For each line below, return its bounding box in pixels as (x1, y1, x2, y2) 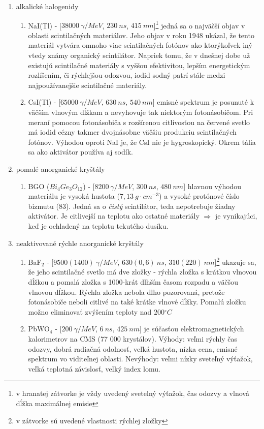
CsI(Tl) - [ (28, 97, 61, 107)
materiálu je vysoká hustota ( (28, 191, 120, 201)
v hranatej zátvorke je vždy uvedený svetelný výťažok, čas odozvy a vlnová (16, 388, 249, 399)
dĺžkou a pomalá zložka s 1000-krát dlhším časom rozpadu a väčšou (28, 276, 238, 287)
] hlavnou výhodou (183, 180, 242, 191)
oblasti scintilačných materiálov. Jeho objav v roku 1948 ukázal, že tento (28, 29, 254, 40)
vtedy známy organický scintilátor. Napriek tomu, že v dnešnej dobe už (28, 50, 250, 60)
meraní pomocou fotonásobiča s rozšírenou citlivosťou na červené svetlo (28, 116, 250, 127)
